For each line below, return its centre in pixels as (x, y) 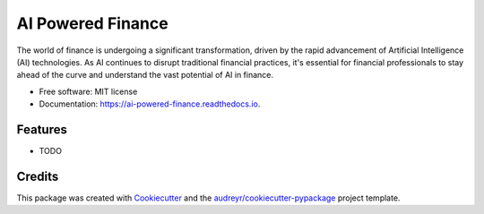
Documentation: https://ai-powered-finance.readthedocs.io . (150, 104)
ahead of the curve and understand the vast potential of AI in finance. (145, 75)
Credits (38, 176)
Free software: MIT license (88, 91)
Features (42, 129)
